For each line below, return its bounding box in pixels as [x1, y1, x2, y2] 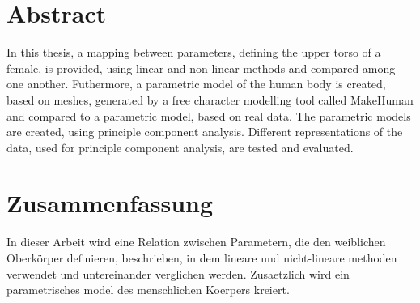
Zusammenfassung [6, 186, 214, 220]
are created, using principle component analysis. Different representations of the [6, 123, 403, 140]
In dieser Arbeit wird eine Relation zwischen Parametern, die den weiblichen [6, 233, 386, 250]
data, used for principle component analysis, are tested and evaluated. [6, 139, 354, 156]
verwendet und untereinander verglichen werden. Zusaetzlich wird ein [6, 265, 350, 282]
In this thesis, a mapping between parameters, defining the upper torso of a [6, 44, 381, 61]
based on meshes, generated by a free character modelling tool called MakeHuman [6, 91, 414, 108]
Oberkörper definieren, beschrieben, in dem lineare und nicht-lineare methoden [6, 250, 397, 266]
